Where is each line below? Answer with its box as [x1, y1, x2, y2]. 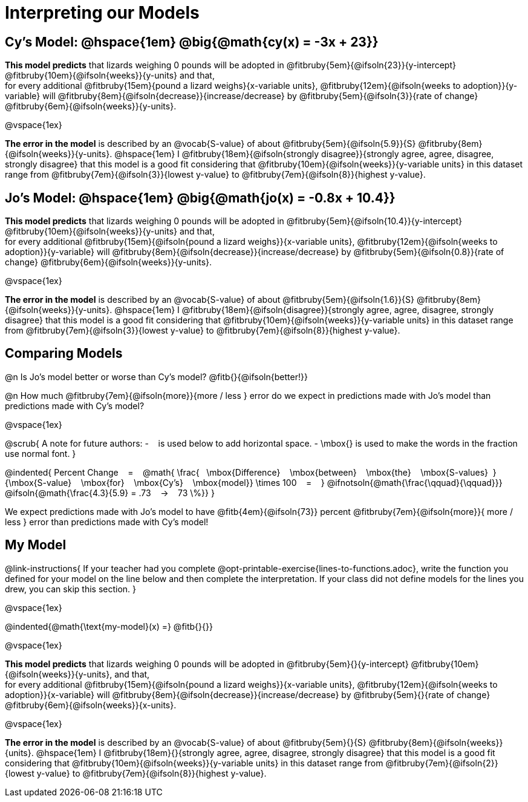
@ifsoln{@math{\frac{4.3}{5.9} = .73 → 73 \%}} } [5, 487, 215, 498]
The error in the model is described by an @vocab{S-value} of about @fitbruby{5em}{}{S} [5, 737, 367, 748]
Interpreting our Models [5, 2, 200, 23]
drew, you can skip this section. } [5, 583, 136, 594]
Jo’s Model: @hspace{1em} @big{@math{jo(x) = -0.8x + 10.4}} [5, 190, 396, 205]
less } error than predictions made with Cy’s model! [5, 516, 209, 527]
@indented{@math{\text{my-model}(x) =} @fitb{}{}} [5, 621, 213, 632]
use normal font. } [5, 448, 76, 459]
